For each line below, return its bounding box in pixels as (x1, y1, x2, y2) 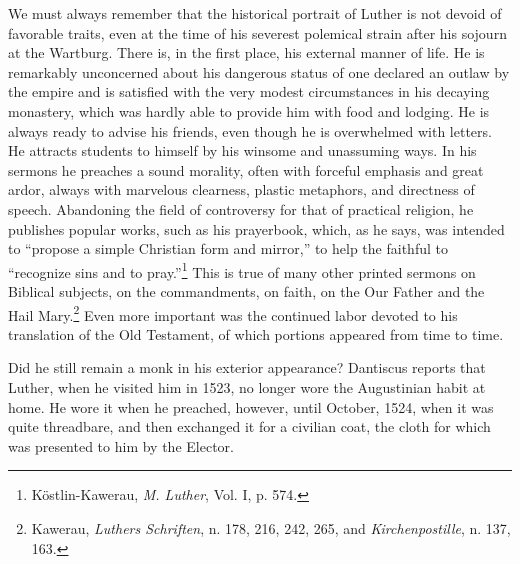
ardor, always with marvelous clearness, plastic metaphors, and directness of (8, 179, 475, 200)
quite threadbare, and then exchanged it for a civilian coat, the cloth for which (8, 416, 491, 437)
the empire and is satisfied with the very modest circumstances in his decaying (8, 81, 490, 102)
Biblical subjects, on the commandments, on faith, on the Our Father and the (8, 280, 485, 301)
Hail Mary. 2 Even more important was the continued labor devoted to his (8, 301, 458, 325)
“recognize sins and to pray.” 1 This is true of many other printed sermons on (8, 258, 476, 282)
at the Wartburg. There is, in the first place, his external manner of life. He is (8, 42, 485, 63)
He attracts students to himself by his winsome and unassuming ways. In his (8, 140, 477, 161)
